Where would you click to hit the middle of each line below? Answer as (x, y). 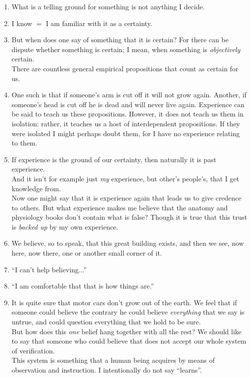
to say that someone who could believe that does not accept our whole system (129, 341)
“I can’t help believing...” (49, 269)
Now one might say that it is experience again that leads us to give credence (126, 198)
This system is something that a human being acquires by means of (113, 360)
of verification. (33, 350)
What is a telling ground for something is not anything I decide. (108, 6)
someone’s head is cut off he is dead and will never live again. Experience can (128, 104)
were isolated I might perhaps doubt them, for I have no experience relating (126, 133)
